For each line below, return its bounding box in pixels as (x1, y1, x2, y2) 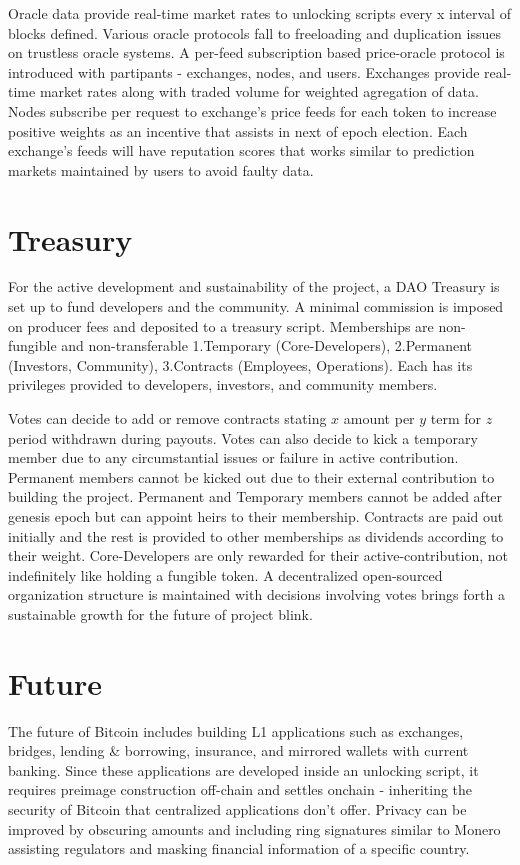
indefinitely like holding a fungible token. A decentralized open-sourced (8, 564, 443, 585)
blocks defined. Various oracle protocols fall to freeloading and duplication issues (8, 22, 501, 43)
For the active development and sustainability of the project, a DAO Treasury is (8, 276, 500, 297)
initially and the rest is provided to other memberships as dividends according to (8, 525, 504, 546)
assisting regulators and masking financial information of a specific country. (8, 838, 470, 859)
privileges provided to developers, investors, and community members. (8, 374, 438, 395)
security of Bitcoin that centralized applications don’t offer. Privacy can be (8, 799, 467, 820)
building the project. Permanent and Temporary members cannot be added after (8, 486, 503, 507)
